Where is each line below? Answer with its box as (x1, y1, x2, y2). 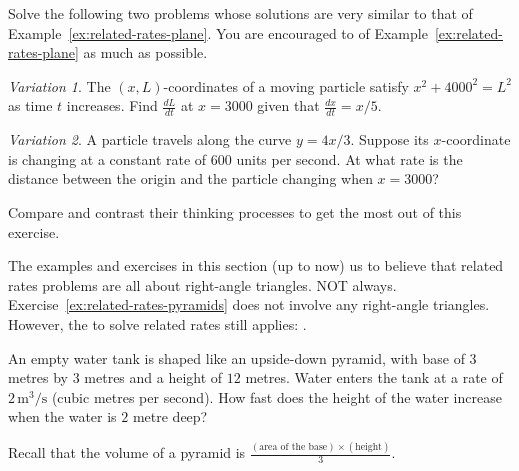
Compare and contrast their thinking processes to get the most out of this (8, 201, 462, 222)
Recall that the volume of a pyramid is (8, 442, 246, 463)
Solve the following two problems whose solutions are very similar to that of (8, 3, 473, 23)
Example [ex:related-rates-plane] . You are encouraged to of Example (8, 22, 428, 43)
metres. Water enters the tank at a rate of (245, 367, 503, 388)
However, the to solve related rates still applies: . (8, 313, 307, 334)
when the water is (8, 406, 117, 427)
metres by (8, 367, 68, 388)
